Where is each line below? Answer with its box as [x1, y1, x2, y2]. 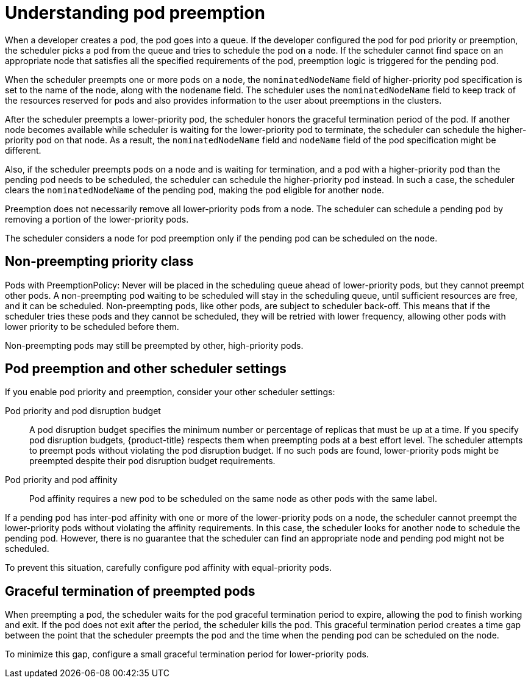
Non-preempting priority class [5, 254, 194, 270]
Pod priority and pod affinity [5, 474, 118, 485]
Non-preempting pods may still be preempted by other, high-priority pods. [5, 340, 304, 351]
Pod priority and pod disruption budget [5, 406, 161, 417]
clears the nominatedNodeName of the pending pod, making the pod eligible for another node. [5, 184, 385, 195]
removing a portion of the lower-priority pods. [5, 213, 189, 224]
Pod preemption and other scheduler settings [5, 361, 287, 377]
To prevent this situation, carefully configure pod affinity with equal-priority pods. [5, 562, 332, 573]
